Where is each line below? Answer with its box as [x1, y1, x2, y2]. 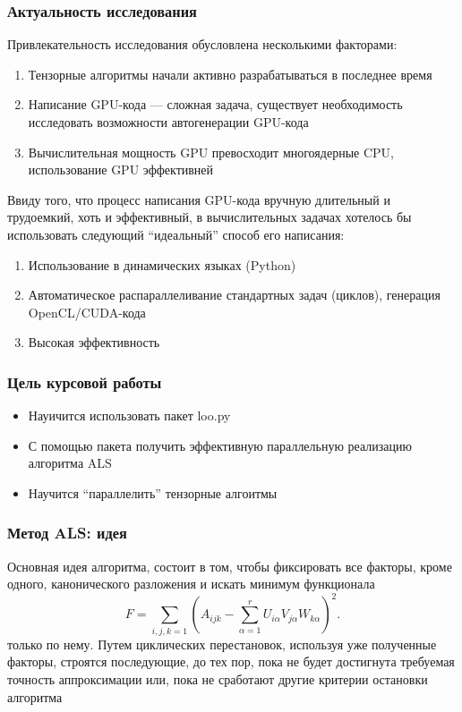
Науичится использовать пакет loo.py [28, 406, 231, 425]
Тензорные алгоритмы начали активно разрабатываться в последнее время [28, 64, 432, 83]
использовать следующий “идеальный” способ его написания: [7, 225, 345, 243]
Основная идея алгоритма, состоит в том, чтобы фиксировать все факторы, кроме [7, 556, 452, 575]
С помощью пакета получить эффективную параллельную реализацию [28, 436, 412, 454]
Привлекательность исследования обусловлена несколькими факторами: [7, 35, 398, 54]
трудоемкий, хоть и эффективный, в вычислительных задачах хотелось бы [7, 208, 412, 226]
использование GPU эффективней [28, 160, 214, 179]
